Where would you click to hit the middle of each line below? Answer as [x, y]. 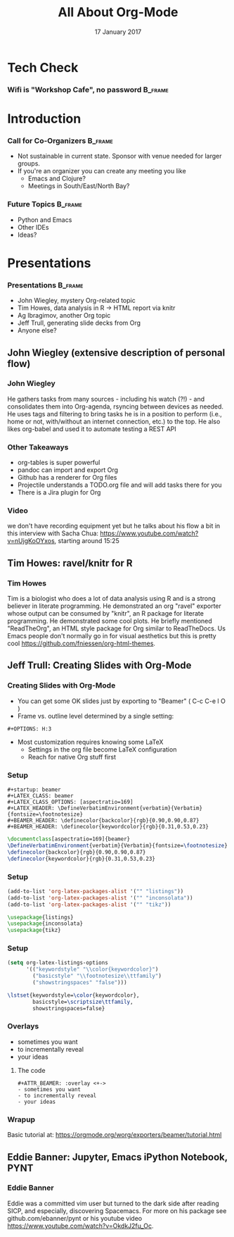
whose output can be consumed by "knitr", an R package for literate [105, 614]
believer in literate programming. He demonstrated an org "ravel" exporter [114, 606]
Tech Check [43, 67]
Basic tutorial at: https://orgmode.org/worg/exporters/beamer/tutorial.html [115, 1135]
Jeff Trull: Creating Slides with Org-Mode [99, 665]
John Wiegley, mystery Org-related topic [76, 301]
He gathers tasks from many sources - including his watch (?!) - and [106, 399]
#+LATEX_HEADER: [31, 808]
